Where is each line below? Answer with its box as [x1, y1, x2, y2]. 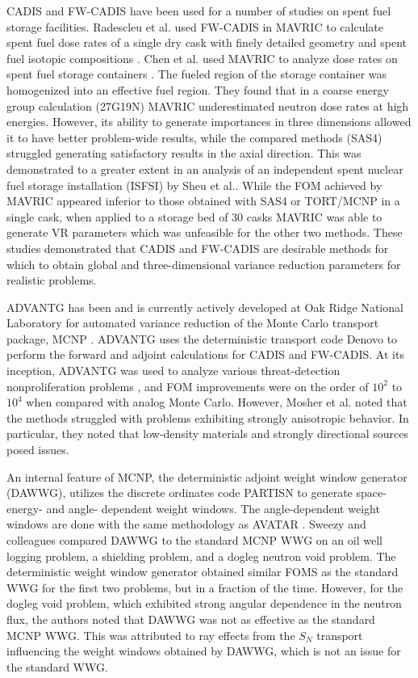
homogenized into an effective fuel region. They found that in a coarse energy [6, 81, 389, 98]
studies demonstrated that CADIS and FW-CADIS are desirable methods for [6, 239, 389, 256]
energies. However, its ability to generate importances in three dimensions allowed [6, 113, 412, 130]
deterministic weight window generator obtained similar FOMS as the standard [6, 563, 399, 580]
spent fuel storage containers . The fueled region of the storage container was [6, 65, 387, 82]
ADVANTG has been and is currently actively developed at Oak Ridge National [6, 298, 403, 315]
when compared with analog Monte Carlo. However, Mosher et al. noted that [26, 394, 408, 411]
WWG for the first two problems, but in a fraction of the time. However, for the [6, 579, 403, 596]
